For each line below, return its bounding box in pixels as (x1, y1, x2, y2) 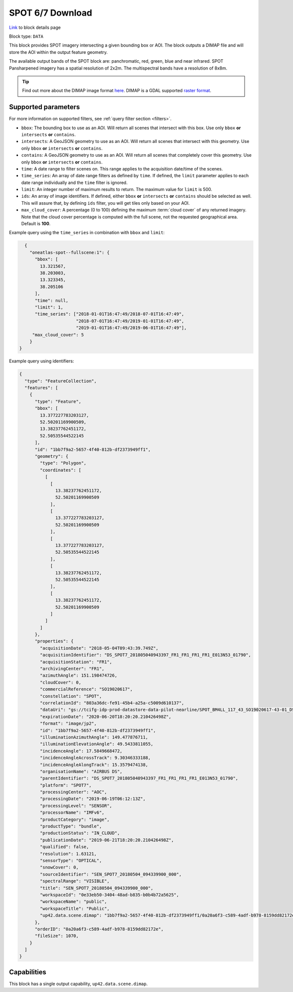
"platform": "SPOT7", (40, 782, 92, 788)
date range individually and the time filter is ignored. (21, 179, 128, 186)
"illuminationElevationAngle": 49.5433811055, (40, 741, 153, 747)
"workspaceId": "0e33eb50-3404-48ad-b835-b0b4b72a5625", (40, 892, 179, 898)
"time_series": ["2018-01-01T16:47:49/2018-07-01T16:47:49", (35, 311, 185, 317)
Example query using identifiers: (9, 358, 74, 364)
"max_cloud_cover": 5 (32, 332, 84, 337)
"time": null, (35, 298, 68, 303)
